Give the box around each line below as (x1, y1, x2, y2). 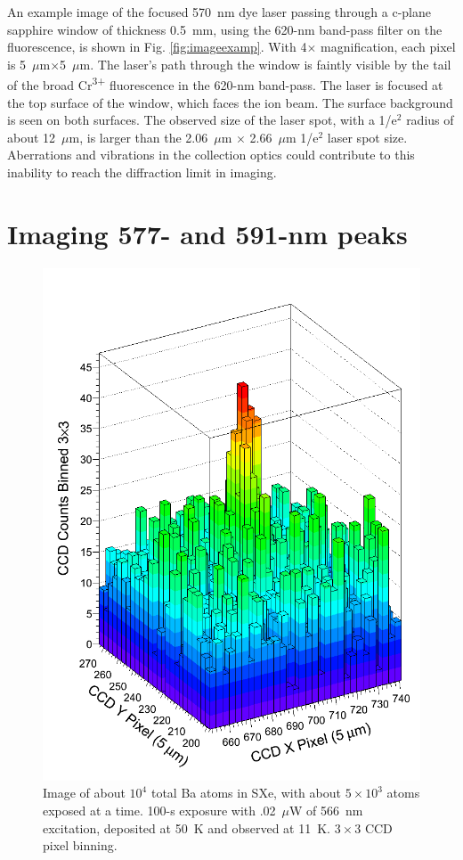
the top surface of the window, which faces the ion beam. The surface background (7, 93, 453, 111)
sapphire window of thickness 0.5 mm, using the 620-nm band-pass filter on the (7, 20, 443, 38)
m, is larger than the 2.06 (69, 127, 208, 146)
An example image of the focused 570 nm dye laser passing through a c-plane (7, 3, 431, 20)
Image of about (43, 783, 126, 802)
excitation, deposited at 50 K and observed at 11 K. (43, 818, 330, 837)
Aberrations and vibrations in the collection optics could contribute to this (7, 145, 415, 164)
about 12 (7, 127, 56, 146)
